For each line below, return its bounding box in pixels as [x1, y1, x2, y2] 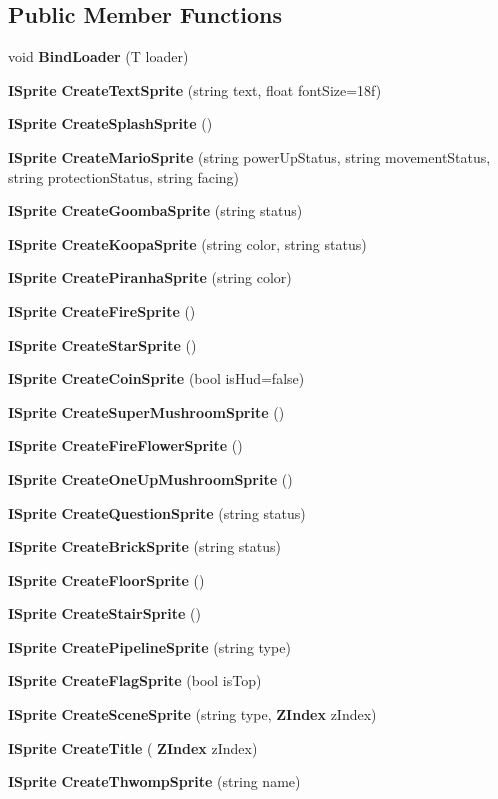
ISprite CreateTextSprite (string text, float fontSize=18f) [8, 79, 382, 100]
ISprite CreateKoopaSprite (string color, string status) [8, 233, 367, 254]
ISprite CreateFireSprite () [8, 300, 196, 321]
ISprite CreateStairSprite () [8, 603, 201, 624]
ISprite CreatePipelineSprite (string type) [8, 636, 291, 657]
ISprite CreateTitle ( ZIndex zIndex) [8, 737, 258, 758]
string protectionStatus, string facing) [8, 166, 239, 187]
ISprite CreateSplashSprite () [8, 113, 213, 134]
